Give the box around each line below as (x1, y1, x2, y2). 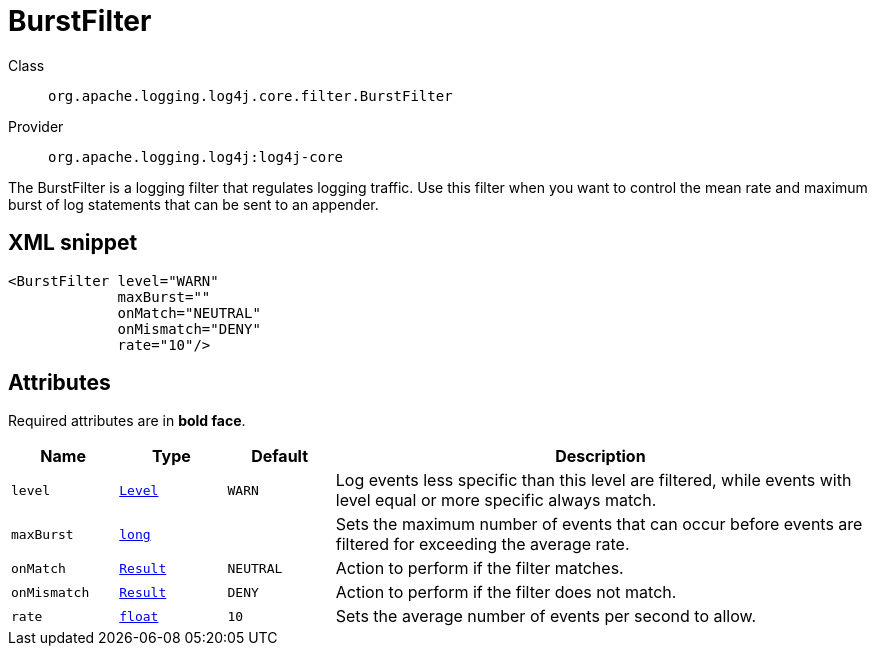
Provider (8, 117, 64, 135)
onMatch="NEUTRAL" (117, 304, 261, 321)
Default (251, 446, 309, 467)
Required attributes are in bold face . (8, 412, 246, 430)
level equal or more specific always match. (335, 490, 657, 511)
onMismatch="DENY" (117, 320, 261, 337)
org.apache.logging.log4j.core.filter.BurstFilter (48, 87, 453, 104)
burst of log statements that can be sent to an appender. (8, 195, 379, 213)
